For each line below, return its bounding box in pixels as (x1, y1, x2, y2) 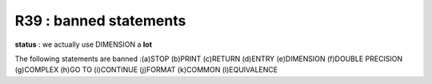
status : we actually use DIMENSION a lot (14, 40, 152, 49)
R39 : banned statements (14, 12, 186, 29)
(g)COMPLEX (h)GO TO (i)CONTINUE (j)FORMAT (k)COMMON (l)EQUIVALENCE (14, 65, 278, 74)
